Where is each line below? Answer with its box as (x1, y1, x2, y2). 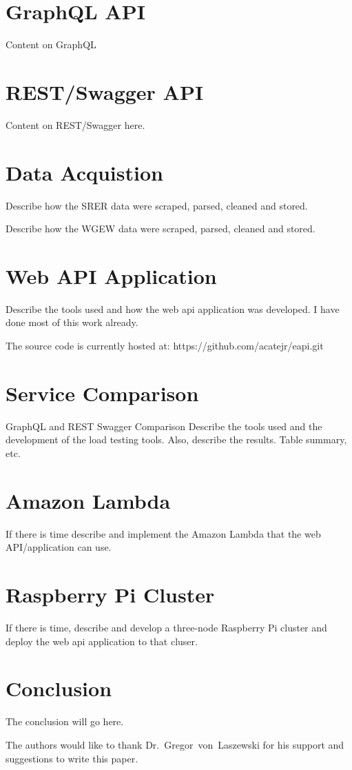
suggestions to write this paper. (6, 751, 138, 765)
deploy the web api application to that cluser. (6, 634, 198, 648)
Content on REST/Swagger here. (6, 117, 145, 132)
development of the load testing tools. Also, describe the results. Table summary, (6, 432, 347, 447)
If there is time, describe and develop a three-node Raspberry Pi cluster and (6, 620, 327, 634)
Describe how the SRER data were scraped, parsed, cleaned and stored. (6, 198, 308, 212)
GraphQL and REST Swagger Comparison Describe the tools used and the (6, 418, 322, 433)
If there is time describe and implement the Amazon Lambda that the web (6, 526, 321, 540)
